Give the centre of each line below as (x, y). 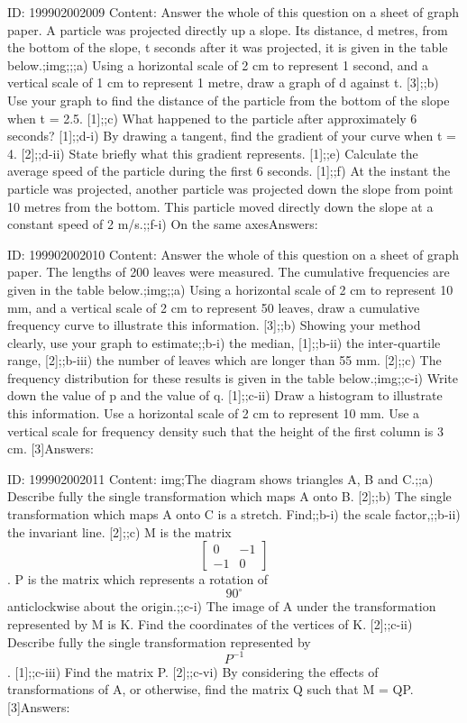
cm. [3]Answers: (50, 448)
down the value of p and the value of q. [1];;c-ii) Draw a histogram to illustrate (225, 395)
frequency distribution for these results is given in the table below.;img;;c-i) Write (233, 377)
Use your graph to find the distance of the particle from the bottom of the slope (229, 100)
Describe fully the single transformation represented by (159, 641)
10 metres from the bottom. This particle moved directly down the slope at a (220, 206)
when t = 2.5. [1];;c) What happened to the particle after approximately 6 (212, 118)
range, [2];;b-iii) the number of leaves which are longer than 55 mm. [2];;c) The (224, 360)
